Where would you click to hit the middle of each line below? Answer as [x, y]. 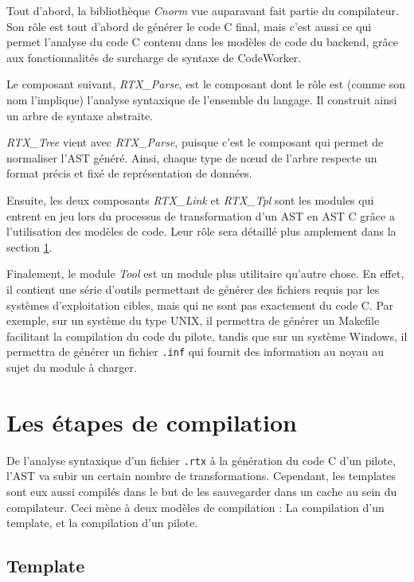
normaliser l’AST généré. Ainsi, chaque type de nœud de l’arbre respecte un [192, 157]
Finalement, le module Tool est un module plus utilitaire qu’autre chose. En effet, [205, 273]
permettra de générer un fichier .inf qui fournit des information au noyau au [195, 352]
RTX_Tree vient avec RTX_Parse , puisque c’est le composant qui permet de [195, 142]
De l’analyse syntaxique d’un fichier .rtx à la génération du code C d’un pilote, [201, 460]
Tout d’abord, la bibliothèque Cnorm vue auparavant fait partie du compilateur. [203, 10]
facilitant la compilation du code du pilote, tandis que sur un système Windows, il [207, 336]
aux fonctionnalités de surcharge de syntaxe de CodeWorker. [154, 57]
